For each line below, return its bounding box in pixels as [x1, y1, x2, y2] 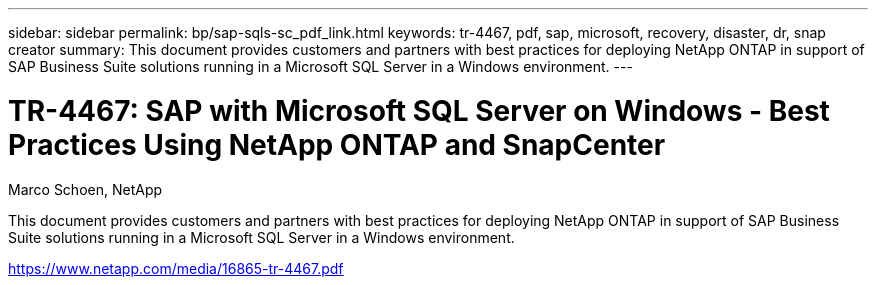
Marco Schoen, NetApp [8, 180, 163, 198]
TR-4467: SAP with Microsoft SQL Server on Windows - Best [8, 93, 830, 128]
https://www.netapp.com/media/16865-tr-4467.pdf [8, 259, 344, 277]
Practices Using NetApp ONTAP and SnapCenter [8, 127, 666, 162]
